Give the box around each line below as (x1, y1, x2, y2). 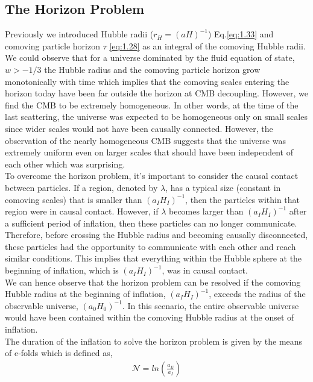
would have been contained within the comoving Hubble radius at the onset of (5, 311, 294, 324)
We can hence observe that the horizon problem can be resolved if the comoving (5, 275, 301, 288)
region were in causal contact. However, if (5, 205, 159, 218)
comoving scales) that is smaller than (5, 193, 142, 205)
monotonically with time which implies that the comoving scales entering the (5, 75, 289, 87)
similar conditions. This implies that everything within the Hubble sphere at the (5, 252, 302, 265)
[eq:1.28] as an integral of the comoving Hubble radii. (109, 39, 306, 52)
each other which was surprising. (5, 157, 125, 170)
